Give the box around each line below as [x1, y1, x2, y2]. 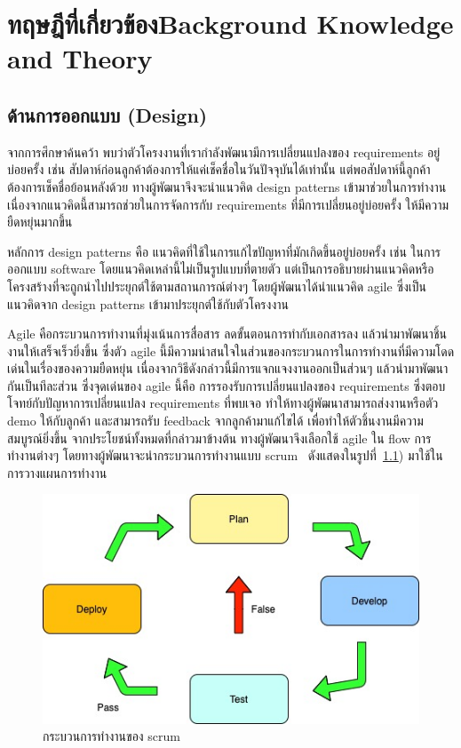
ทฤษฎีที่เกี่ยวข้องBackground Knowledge [7, 5, 454, 42]
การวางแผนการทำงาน [7, 463, 107, 481]
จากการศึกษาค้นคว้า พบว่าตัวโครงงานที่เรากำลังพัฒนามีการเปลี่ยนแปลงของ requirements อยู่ [7, 142, 441, 161]
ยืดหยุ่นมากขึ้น [7, 212, 73, 231]
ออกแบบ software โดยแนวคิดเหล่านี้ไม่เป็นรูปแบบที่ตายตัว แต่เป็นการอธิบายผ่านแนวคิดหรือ [7, 259, 434, 278]
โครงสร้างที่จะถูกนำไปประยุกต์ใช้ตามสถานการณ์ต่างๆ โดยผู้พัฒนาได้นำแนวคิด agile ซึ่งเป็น [7, 276, 426, 295]
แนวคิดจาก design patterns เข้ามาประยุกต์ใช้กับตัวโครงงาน [7, 294, 289, 313]
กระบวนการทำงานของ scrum [43, 727, 180, 745]
